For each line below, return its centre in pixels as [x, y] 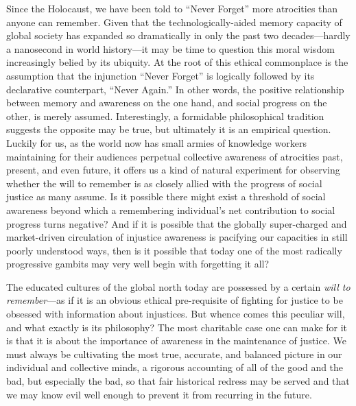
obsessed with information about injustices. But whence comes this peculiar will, [176, 314]
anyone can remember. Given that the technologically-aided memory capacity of [174, 22]
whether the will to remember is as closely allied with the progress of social [164, 183]
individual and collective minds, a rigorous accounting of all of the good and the [175, 367]
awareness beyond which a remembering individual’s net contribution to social [171, 210]
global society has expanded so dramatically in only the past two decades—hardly [178, 35]
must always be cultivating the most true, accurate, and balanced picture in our [174, 354]
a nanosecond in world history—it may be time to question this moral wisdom [170, 48]
